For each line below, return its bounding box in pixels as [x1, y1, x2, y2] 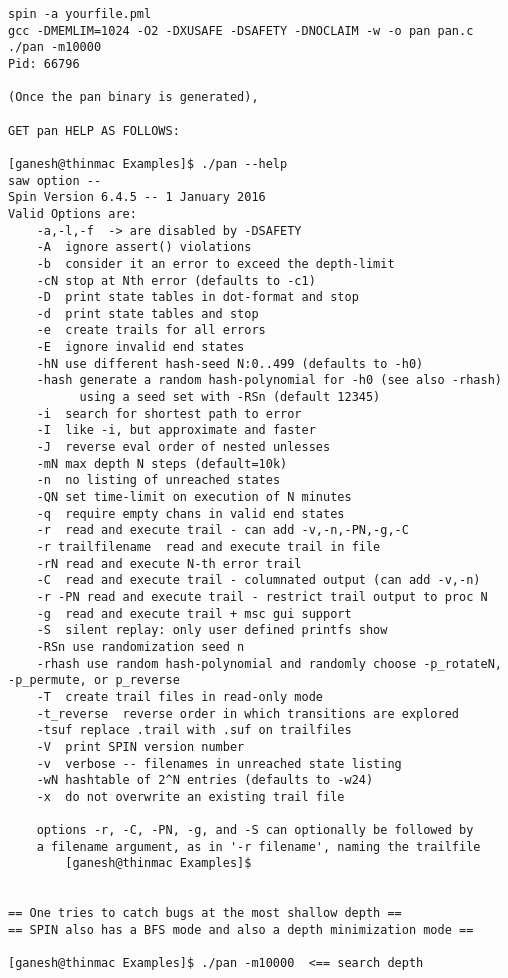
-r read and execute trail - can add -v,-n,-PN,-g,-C [36, 523, 409, 538]
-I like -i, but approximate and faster [36, 423, 316, 438]
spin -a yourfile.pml [8, 7, 152, 21]
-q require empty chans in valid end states [36, 506, 345, 521]
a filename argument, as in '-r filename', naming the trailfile [36, 839, 481, 854]
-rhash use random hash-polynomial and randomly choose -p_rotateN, [36, 656, 502, 671]
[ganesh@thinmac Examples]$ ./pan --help [8, 156, 288, 171]
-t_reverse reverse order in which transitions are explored [36, 706, 460, 721]
